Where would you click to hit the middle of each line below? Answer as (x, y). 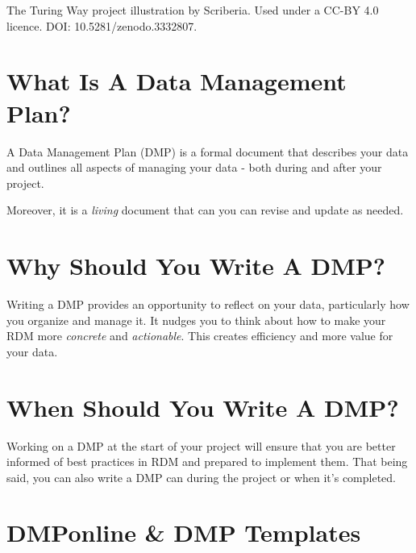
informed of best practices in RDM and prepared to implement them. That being (207, 462)
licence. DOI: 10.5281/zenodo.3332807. (102, 25)
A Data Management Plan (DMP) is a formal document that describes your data (208, 151)
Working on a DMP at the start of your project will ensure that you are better (201, 445)
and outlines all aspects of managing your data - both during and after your (194, 167)
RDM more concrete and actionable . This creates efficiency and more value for (200, 336)
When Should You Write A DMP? (203, 407)
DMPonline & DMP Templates (184, 532)
